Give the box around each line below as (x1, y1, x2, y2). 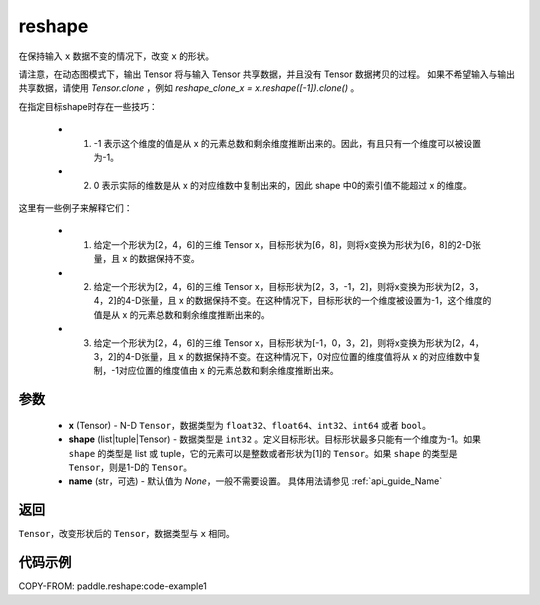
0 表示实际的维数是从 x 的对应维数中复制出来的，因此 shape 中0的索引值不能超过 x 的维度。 (93, 179, 472, 191)
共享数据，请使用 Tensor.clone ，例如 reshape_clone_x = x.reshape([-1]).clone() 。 (18, 82, 360, 94)
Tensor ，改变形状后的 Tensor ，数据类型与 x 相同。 (18, 528, 235, 540)
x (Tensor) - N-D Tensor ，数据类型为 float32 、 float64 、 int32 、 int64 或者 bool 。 (68, 419, 432, 431)
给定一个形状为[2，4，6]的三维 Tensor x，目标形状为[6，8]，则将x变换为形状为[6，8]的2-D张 (93, 238, 482, 250)
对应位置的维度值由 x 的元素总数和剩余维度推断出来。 (118, 365, 339, 377)
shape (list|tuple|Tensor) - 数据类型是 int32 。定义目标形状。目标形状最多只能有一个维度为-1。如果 (68, 433, 482, 445)
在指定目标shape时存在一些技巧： (18, 100, 159, 112)
